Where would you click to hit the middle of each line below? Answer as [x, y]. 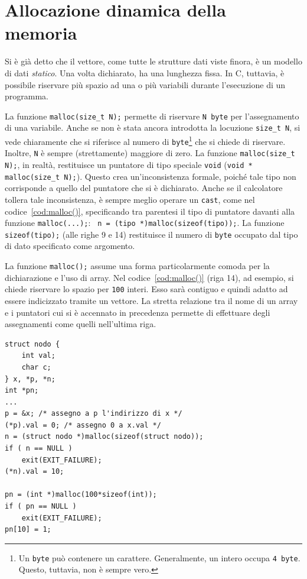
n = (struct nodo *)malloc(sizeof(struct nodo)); [104, 437]
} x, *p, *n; [30, 379]
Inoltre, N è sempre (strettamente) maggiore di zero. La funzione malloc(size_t [150, 153]
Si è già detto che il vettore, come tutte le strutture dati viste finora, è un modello [153, 61]
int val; [38, 356]
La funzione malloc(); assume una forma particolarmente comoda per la [137, 266]
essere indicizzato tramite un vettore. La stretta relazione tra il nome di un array [151, 300]
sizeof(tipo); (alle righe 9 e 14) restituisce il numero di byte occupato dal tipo [151, 234]
